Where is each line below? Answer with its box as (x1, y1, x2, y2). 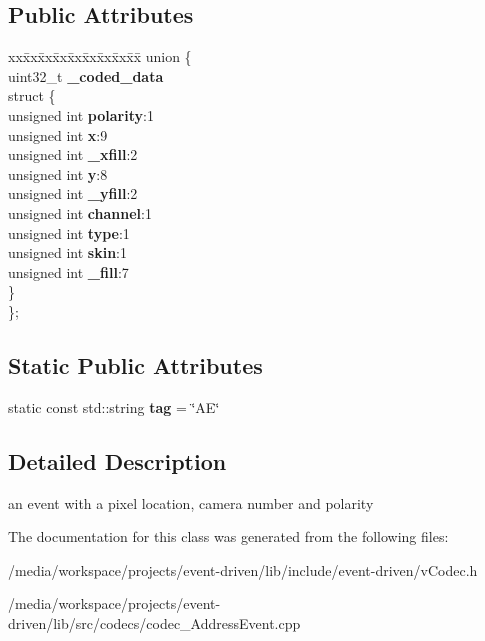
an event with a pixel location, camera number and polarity (8, 492, 374, 513)
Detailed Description (8, 445, 227, 476)
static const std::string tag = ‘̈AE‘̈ (8, 396, 220, 417)
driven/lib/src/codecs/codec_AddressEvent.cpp (8, 612, 301, 633)
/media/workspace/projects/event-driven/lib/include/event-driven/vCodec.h (8, 559, 478, 580)
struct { (8, 85, 56, 106)
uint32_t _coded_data (8, 65, 164, 86)
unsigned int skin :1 (8, 242, 128, 263)
